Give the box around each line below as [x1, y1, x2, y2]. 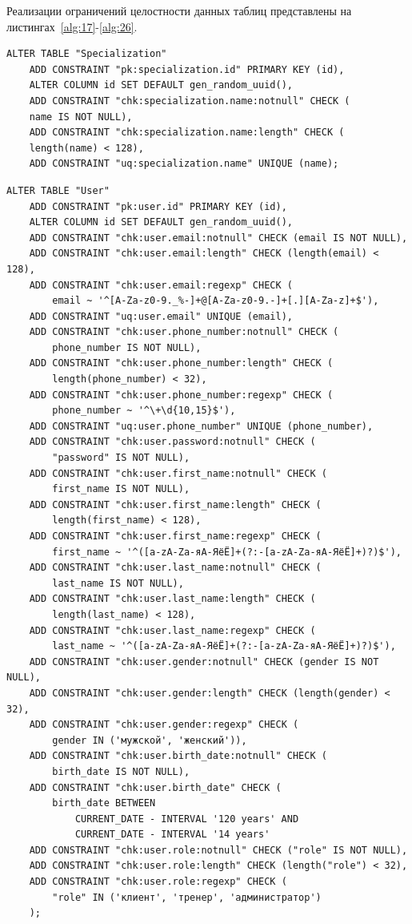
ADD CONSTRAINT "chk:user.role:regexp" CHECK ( [29, 876, 287, 888]
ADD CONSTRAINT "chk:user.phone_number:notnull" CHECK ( [29, 326, 339, 338]
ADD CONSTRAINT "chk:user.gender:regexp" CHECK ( [29, 719, 299, 731]
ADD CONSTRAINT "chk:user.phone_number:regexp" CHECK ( [29, 389, 334, 401]
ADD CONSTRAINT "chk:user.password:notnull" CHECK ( [29, 436, 316, 448]
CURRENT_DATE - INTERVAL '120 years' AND [74, 813, 299, 825]
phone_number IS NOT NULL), [52, 341, 202, 353]
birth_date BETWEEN [52, 797, 156, 809]
